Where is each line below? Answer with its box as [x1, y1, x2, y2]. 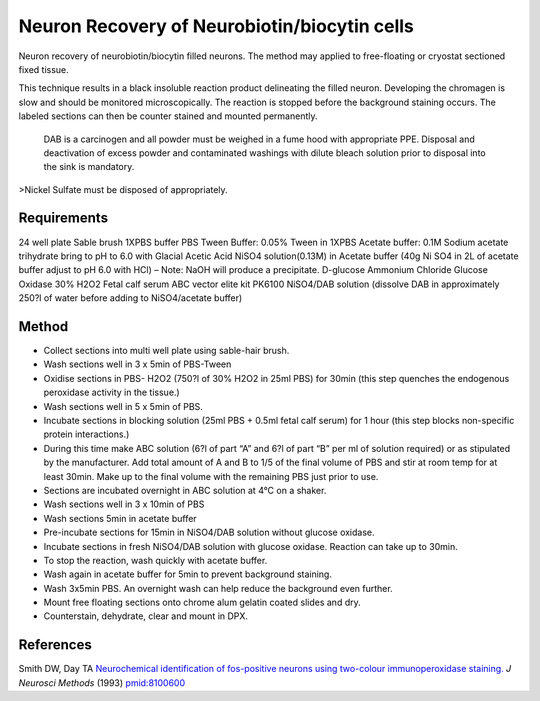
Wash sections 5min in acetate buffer [43, 512, 197, 524]
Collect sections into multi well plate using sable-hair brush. [43, 345, 290, 357]
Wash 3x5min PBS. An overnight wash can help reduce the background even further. [43, 582, 394, 594]
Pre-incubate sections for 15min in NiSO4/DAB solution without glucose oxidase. [43, 526, 375, 539]
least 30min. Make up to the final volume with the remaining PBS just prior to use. [43, 470, 379, 482]
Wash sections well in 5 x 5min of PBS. [43, 400, 204, 412]
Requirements [18, 210, 109, 227]
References [18, 636, 92, 654]
